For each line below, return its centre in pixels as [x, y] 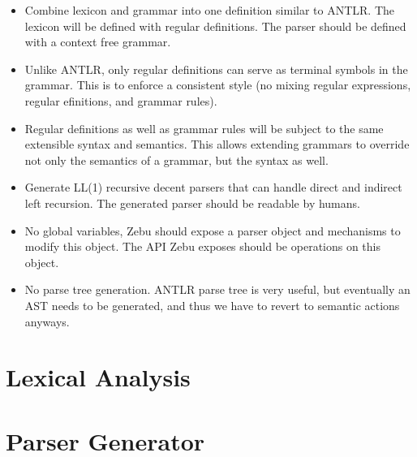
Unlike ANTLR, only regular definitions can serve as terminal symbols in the [216, 69]
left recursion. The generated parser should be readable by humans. [192, 203]
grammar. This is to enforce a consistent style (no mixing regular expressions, [218, 85]
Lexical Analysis [98, 377]
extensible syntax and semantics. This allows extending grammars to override [217, 144]
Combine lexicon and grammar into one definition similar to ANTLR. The [209, 10]
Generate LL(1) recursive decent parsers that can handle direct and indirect [213, 187]
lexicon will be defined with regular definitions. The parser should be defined [215, 26]
